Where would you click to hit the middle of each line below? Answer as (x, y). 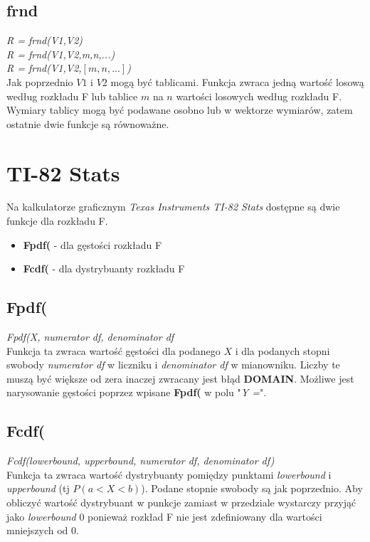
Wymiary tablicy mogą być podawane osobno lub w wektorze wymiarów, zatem (180, 110)
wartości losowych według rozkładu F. (259, 96)
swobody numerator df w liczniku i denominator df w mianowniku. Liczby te (173, 365)
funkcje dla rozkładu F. (57, 221)
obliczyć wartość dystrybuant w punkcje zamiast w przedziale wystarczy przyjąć (181, 503)
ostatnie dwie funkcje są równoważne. (88, 123)
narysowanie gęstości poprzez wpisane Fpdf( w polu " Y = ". (137, 392)
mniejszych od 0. (43, 530)
